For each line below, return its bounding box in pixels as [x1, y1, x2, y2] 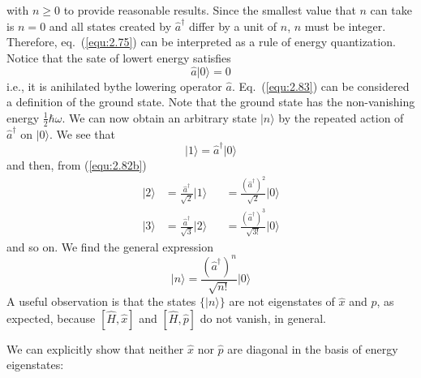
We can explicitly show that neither [6, 340, 184, 357]
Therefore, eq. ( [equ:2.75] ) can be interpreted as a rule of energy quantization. [6, 33, 396, 50]
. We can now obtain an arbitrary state [62, 109, 257, 126]
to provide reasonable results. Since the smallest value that [63, 2, 356, 18]
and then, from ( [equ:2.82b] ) [6, 156, 147, 173]
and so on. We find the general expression [6, 238, 214, 255]
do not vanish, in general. [200, 309, 327, 326]
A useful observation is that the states [6, 293, 196, 310]
